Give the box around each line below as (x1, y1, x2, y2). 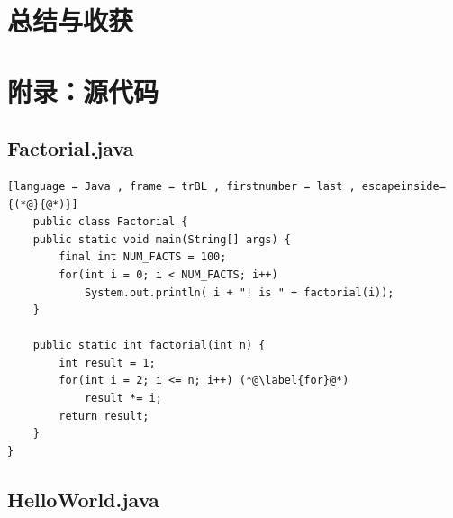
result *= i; (84, 392, 162, 405)
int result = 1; (59, 356, 156, 369)
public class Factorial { (32, 215, 188, 229)
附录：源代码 (7, 72, 159, 109)
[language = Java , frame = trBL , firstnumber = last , (7, 179, 356, 193)
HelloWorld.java (7, 485, 159, 513)
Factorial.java (7, 134, 134, 162)
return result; (59, 409, 149, 423)
